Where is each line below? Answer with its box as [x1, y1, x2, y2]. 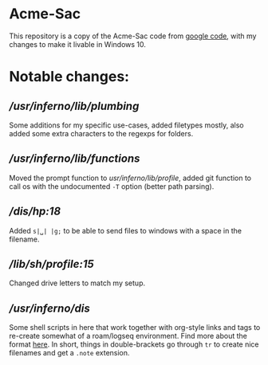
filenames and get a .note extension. [9, 348, 130, 358]
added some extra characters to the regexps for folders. [9, 128, 194, 138]
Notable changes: [9, 68, 130, 86]
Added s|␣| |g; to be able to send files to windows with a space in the [9, 226, 242, 235]
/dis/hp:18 [9, 205, 61, 218]
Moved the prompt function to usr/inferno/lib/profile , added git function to [9, 173, 252, 182]
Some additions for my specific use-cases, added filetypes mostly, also [9, 120, 244, 130]
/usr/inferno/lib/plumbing [9, 99, 140, 112]
